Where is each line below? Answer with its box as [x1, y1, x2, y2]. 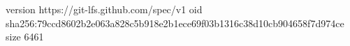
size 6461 [6, 29, 44, 44]
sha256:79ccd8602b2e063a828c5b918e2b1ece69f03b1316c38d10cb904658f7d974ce [6, 15, 344, 30]
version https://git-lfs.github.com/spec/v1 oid [6, 2, 203, 16]
